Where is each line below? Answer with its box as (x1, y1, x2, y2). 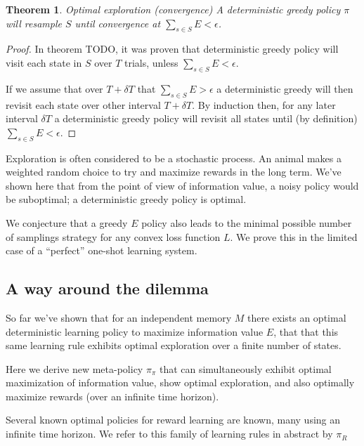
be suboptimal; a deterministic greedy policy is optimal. (6, 192, 247, 206)
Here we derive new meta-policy (6, 361, 143, 376)
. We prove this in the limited (230, 229, 358, 244)
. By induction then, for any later (192, 97, 336, 112)
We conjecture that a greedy (6, 215, 128, 230)
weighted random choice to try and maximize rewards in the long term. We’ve (6, 164, 342, 179)
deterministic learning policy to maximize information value (6, 324, 264, 339)
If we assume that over (6, 81, 103, 96)
